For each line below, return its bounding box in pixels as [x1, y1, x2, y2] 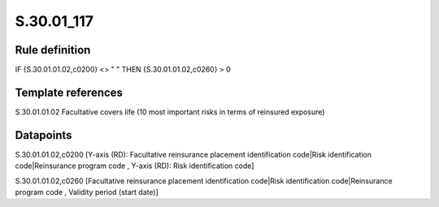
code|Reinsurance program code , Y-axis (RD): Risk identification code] [15, 161, 254, 170]
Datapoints [15, 128, 72, 142]
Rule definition [15, 43, 91, 57]
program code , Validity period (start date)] [15, 188, 159, 197]
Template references [15, 85, 124, 99]
